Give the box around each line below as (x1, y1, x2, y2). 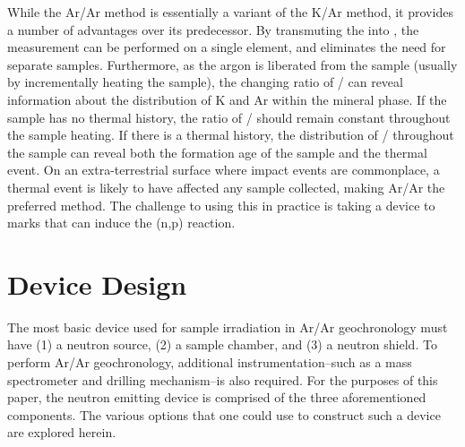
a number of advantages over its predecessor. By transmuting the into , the (7, 20, 419, 39)
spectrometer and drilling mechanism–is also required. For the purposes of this (7, 370, 438, 389)
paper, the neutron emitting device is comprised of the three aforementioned (7, 388, 426, 407)
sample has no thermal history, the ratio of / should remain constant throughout (7, 107, 451, 126)
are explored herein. (7, 423, 116, 442)
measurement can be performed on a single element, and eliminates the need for (7, 38, 446, 56)
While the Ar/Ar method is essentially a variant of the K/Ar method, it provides (7, 3, 453, 21)
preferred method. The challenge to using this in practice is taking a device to (7, 195, 435, 214)
